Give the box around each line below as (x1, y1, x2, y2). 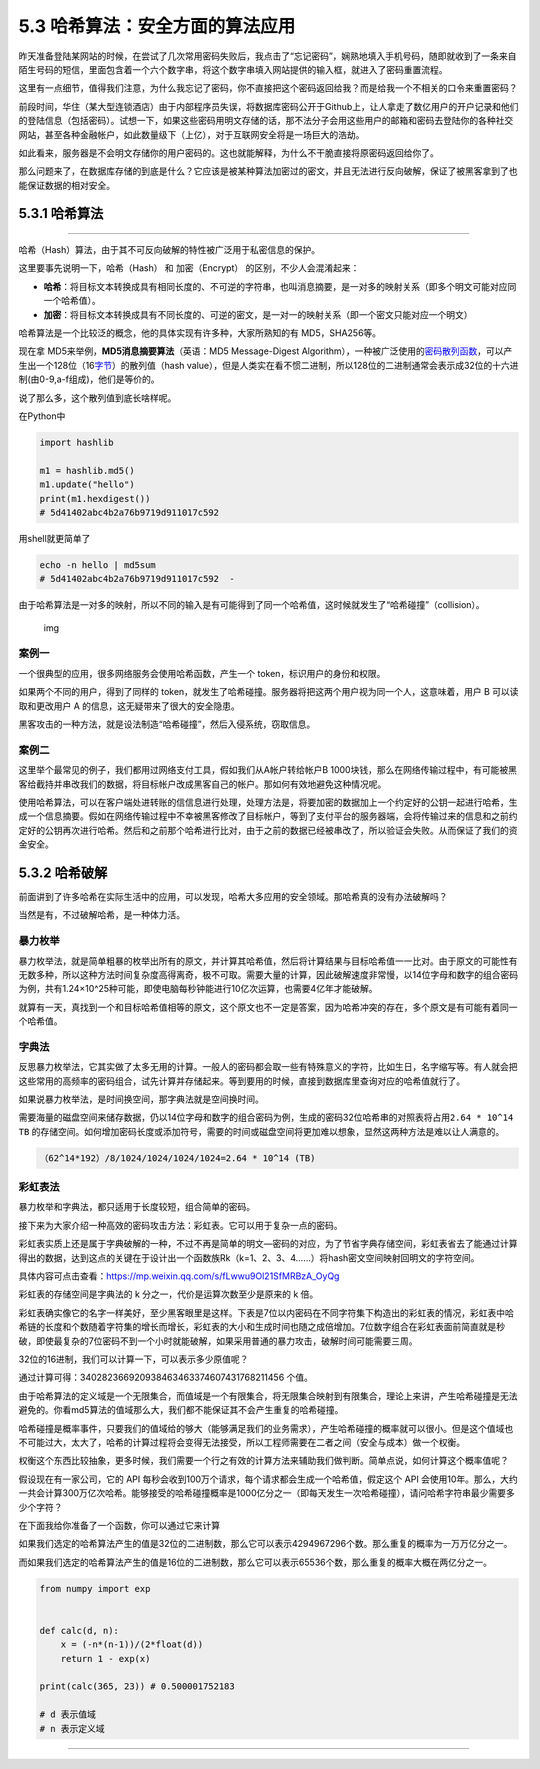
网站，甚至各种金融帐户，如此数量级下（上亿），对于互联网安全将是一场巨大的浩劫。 (18, 128, 365, 140)
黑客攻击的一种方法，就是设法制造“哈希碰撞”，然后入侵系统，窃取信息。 (18, 718, 316, 730)
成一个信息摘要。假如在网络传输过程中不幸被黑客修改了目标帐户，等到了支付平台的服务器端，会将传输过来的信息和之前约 (18, 810, 518, 822)
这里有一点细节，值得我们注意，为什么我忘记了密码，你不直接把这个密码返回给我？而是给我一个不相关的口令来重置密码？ (18, 82, 518, 94)
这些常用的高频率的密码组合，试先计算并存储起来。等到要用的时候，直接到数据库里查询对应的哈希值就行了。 (18, 1075, 465, 1087)
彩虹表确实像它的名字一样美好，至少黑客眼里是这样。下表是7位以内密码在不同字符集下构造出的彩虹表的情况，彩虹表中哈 (18, 1306, 514, 1319)
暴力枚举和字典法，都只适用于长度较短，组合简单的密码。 (18, 1201, 255, 1213)
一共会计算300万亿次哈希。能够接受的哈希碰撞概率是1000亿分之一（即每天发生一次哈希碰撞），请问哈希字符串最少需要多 (18, 1487, 515, 1499)
